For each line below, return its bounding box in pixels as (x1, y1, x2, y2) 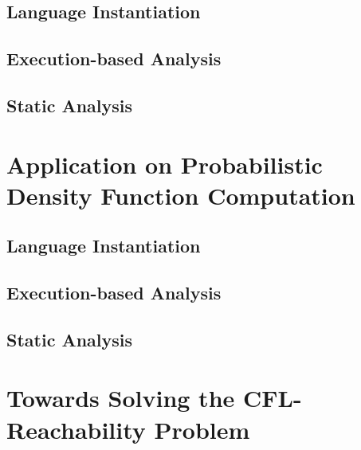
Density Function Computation (6, 178, 355, 211)
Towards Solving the (6, 382, 235, 414)
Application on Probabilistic (6, 147, 323, 180)
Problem (154, 413, 250, 445)
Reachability (6, 413, 146, 445)
